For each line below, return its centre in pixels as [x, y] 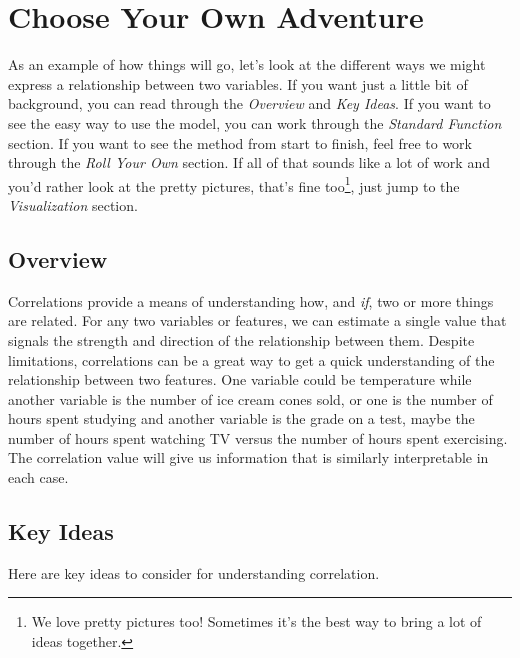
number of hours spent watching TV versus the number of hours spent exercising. [258, 437]
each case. [38, 477]
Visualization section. [73, 204]
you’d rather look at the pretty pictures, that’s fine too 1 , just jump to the [234, 184]
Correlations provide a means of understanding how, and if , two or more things [251, 300]
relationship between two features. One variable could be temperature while [240, 379]
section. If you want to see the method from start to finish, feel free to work [240, 142]
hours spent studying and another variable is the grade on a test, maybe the [241, 418]
